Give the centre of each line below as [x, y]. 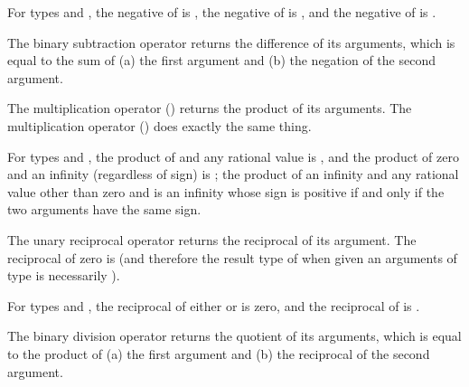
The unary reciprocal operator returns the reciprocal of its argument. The [212, 239]
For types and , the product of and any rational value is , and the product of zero [233, 156]
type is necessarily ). [64, 275]
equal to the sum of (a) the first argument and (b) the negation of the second [221, 60]
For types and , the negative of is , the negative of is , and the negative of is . [222, 12]
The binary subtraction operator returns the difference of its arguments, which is [231, 42]
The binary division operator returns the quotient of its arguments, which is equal [234, 336]
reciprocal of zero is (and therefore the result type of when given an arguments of [232, 257]
